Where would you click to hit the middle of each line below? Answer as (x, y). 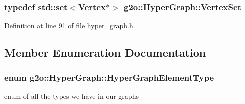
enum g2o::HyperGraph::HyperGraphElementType (109, 77)
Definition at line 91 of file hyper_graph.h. (70, 26)
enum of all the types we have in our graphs (71, 95)
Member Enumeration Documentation (105, 52)
